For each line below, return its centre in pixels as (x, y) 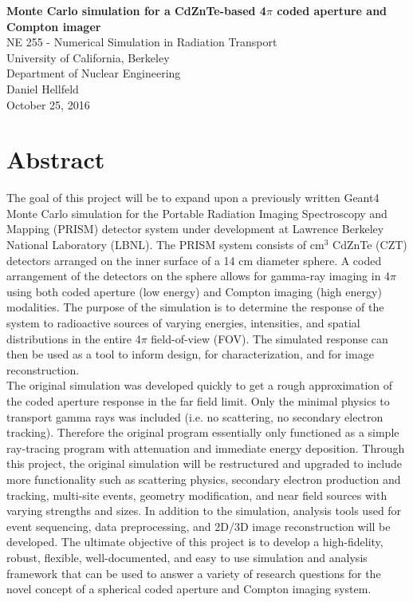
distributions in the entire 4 (74, 338)
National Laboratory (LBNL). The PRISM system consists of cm (165, 245)
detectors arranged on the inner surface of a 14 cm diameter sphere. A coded (194, 260)
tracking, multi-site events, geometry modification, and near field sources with (197, 495)
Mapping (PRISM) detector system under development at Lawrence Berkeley (195, 229)
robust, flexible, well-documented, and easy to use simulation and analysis (187, 557)
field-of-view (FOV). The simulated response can (269, 338)
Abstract (56, 159)
